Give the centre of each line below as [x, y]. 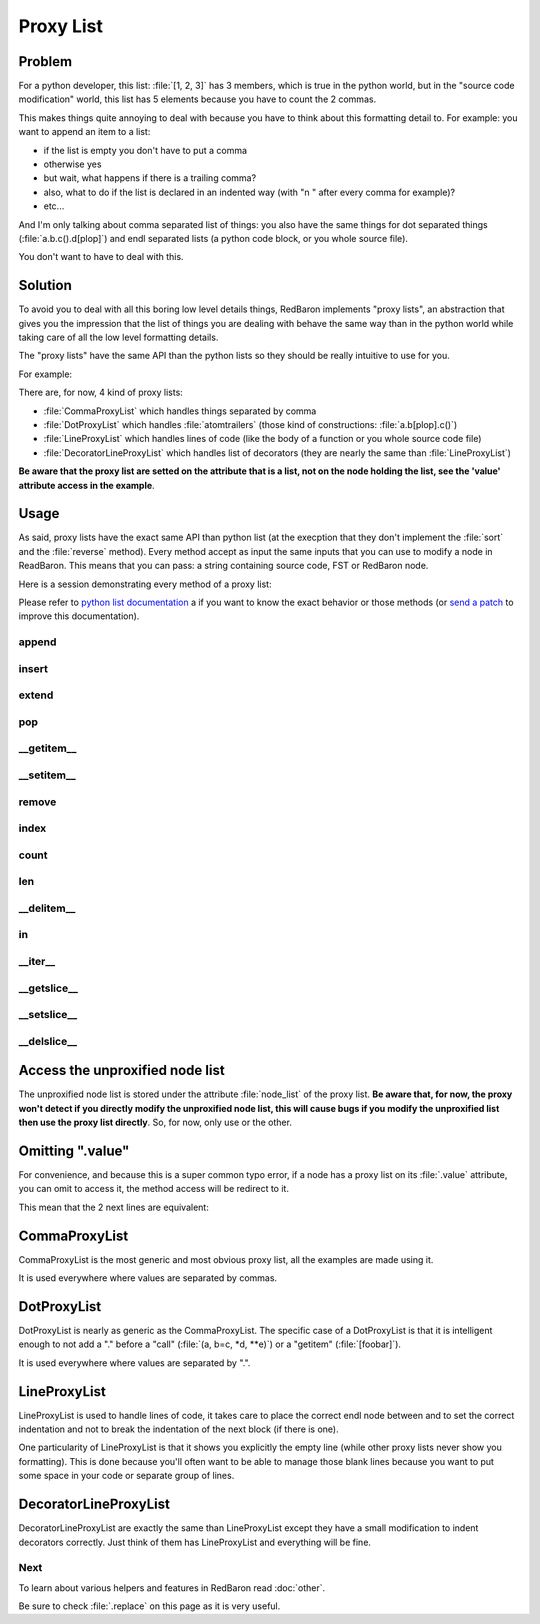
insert [33, 668]
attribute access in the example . [86, 485]
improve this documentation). [79, 616]
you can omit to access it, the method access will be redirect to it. [154, 1189]
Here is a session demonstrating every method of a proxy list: [145, 584]
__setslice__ [48, 1015]
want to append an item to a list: [84, 132]
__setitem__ [47, 775]
